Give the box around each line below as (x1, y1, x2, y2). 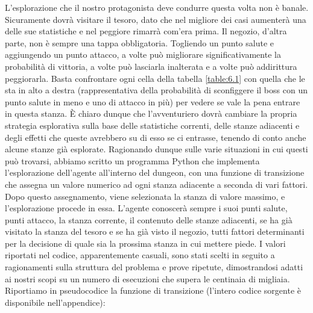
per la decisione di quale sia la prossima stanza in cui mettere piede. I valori (5, 237, 286, 249)
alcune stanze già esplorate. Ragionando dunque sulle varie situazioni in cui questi (5, 143, 308, 155)
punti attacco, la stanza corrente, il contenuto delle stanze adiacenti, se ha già (5, 213, 292, 226)
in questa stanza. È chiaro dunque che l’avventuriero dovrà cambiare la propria (5, 107, 297, 120)
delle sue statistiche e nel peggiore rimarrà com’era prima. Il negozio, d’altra (5, 25, 287, 37)
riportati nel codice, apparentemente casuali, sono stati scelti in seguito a (5, 249, 275, 261)
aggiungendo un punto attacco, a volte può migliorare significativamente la (5, 48, 281, 61)
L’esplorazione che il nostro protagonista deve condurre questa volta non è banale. (5, 1, 309, 13)
